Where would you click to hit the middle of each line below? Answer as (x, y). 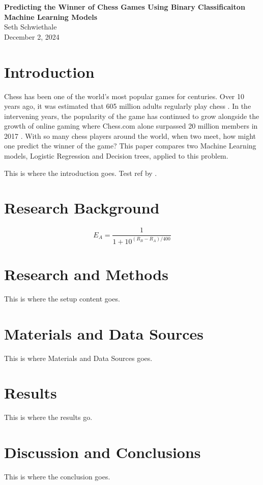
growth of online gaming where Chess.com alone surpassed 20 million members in (131, 126)
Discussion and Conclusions (103, 452)
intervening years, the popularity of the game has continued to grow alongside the (132, 116)
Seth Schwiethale (31, 27)
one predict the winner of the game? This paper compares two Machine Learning (130, 146)
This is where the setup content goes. (62, 298)
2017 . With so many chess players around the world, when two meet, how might (130, 135)
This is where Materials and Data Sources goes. (78, 358)
